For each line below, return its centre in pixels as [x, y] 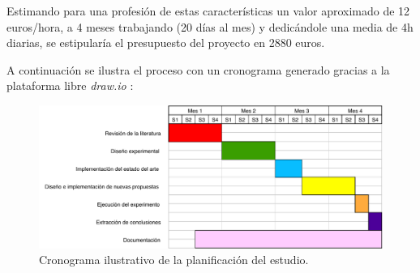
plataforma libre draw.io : [70, 85]
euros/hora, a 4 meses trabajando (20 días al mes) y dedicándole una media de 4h [210, 26]
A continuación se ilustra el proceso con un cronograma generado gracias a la [198, 69]
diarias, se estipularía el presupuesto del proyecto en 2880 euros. [166, 43]
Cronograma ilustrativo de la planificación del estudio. [174, 260]
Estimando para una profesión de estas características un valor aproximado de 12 [208, 11]
